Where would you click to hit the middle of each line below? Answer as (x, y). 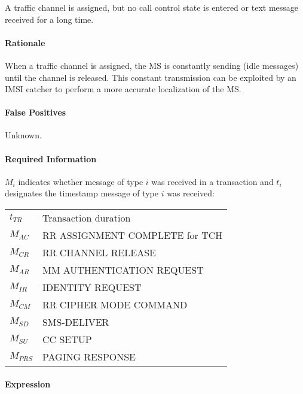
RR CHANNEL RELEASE (99, 253)
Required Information (51, 158)
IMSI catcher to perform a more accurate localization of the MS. (123, 89)
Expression (28, 384)
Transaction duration (86, 218)
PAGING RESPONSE (89, 357)
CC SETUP (67, 340)
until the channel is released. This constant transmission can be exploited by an (151, 77)
